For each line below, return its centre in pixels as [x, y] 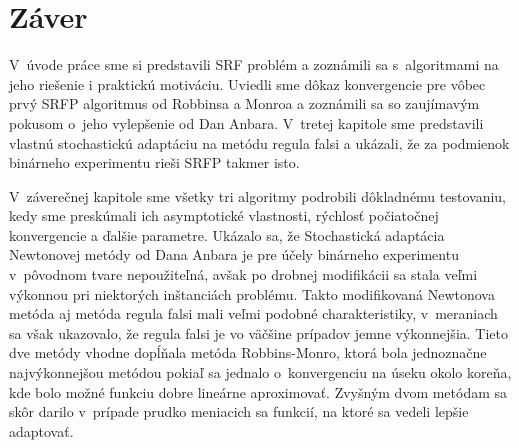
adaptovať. [41, 430]
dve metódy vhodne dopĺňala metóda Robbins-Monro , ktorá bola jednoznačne [248, 352]
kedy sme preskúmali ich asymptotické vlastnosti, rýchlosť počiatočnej [224, 215]
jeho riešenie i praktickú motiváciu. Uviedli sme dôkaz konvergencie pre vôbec [247, 83]
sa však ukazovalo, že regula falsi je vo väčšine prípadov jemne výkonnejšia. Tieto [258, 332]
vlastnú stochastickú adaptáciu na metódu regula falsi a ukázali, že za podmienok [259, 142]
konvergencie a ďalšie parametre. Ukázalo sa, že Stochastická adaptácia [227, 234]
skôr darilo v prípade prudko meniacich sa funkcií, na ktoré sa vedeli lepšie [239, 411]
